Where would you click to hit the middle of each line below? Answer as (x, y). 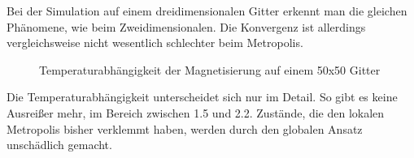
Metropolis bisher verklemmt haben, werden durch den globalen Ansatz (185, 128)
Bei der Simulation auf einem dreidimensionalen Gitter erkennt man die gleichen (207, 11)
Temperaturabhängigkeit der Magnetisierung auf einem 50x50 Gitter (210, 69)
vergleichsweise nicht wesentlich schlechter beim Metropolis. (155, 43)
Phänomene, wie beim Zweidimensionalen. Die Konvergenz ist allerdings (186, 26)
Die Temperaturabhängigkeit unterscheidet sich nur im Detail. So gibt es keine (202, 97)
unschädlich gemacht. (59, 145)
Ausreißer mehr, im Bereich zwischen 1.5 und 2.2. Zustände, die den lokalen (196, 112)
